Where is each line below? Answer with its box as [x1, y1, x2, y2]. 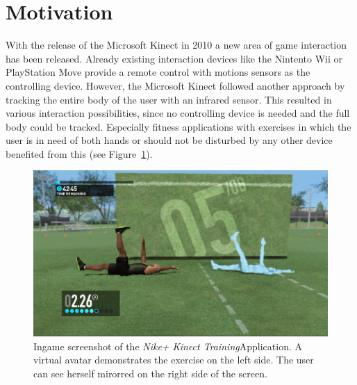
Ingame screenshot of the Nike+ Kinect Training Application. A [33, 338, 302, 353]
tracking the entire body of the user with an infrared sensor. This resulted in [6, 92, 332, 106]
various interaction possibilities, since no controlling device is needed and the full [6, 106, 350, 120]
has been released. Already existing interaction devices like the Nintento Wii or [6, 51, 342, 65]
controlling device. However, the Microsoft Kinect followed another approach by [6, 78, 345, 92]
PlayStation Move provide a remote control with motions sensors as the [6, 65, 310, 79]
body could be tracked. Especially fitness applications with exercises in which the [6, 119, 351, 133]
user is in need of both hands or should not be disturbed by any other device [6, 133, 333, 147]
